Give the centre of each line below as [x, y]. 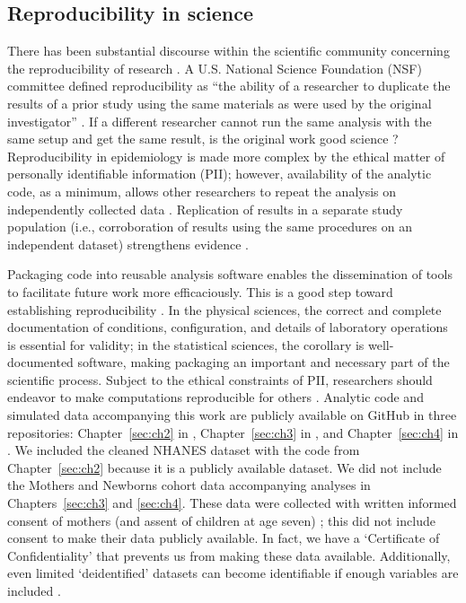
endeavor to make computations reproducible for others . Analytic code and [215, 397]
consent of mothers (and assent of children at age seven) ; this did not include [221, 520]
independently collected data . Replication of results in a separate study [205, 209]
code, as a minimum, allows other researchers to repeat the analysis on [202, 191]
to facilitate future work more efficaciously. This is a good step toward [200, 291]
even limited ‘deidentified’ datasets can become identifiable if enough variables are [233, 573]
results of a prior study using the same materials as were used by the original [220, 103]
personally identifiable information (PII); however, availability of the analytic [220, 174]
